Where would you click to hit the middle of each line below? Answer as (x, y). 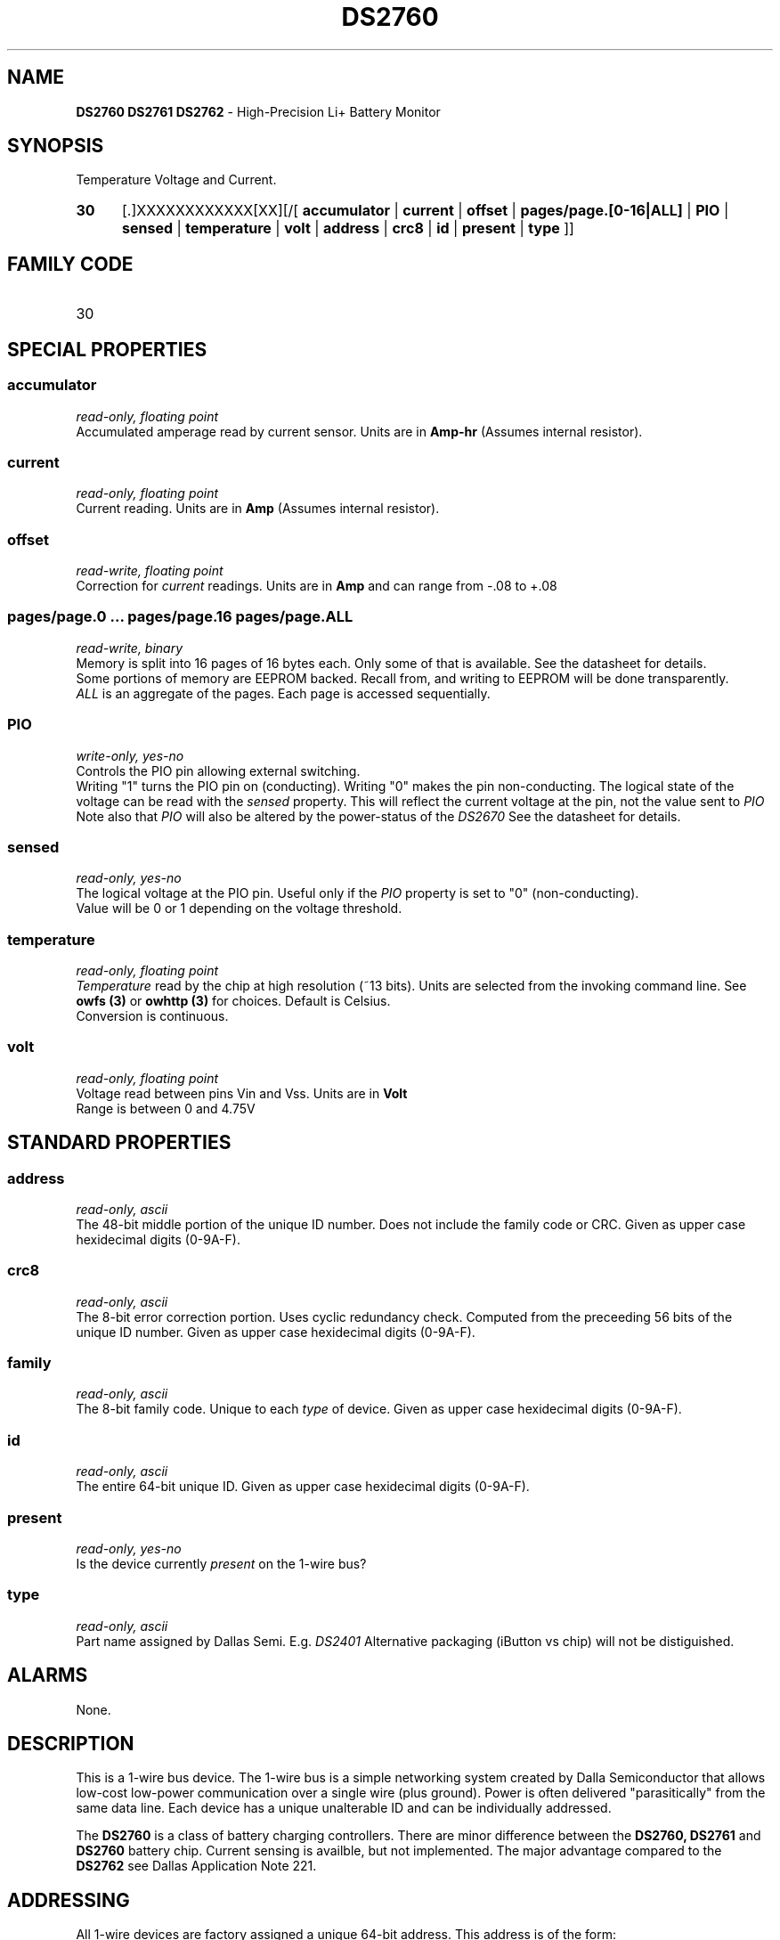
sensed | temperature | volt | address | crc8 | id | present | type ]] (348, 228)
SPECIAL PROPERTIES (107, 349)
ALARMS (48, 1675)
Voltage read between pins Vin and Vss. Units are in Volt (242, 1093)
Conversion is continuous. (152, 1016)
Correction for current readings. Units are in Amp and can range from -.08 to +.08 (317, 586)
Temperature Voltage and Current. (176, 180)
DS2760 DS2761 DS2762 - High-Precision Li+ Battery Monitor (258, 111)
